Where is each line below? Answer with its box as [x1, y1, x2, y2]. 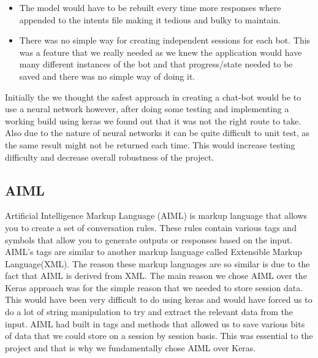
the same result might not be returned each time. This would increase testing [5, 138, 295, 151]
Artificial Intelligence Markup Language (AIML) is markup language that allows [5, 209, 308, 222]
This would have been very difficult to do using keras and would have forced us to [5, 293, 312, 306]
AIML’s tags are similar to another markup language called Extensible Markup [5, 245, 303, 258]
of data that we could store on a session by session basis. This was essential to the [5, 329, 313, 342]
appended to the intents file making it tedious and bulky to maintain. [19, 13, 281, 26]
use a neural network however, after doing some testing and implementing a [5, 102, 289, 115]
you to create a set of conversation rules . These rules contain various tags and [5, 221, 297, 234]
